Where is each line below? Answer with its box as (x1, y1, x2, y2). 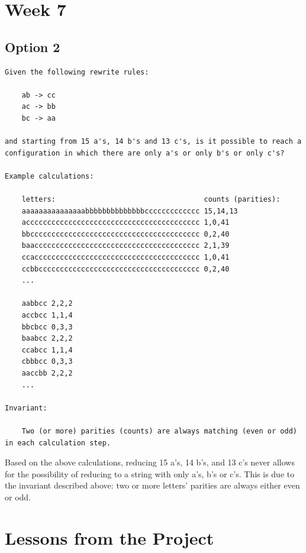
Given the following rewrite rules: (5, 67, 149, 76)
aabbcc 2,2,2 (21, 299, 73, 308)
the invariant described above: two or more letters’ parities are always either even (5, 479, 300, 491)
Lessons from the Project (5, 525, 214, 549)
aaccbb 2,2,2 (21, 369, 73, 378)
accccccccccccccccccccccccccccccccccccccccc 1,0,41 (21, 218, 230, 227)
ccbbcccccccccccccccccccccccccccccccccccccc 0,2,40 (21, 264, 230, 273)
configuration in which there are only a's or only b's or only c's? (5, 148, 285, 157)
